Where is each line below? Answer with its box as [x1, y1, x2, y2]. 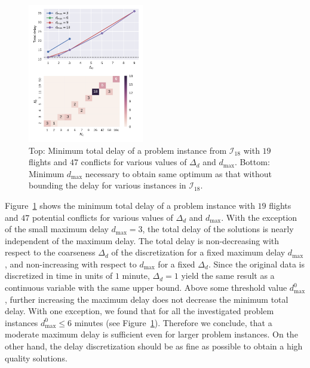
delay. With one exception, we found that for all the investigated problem [5, 305, 274, 317]
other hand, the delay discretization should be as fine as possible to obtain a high [5, 340, 303, 352]
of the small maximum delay [5, 223, 109, 235]
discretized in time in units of [5, 269, 113, 282]
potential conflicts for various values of [32, 211, 173, 223]
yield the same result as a [181, 269, 275, 282]
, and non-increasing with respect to [5, 257, 137, 270]
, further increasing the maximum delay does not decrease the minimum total [5, 293, 288, 305]
